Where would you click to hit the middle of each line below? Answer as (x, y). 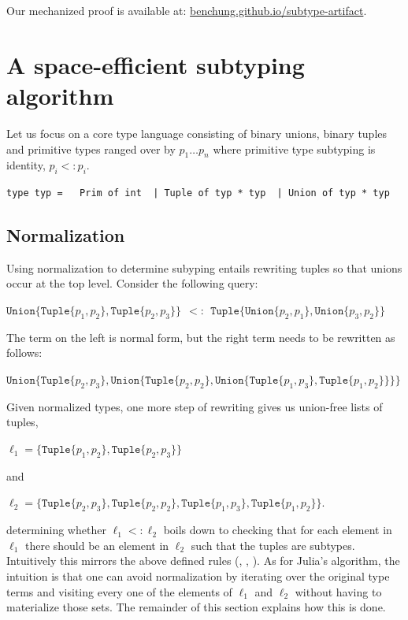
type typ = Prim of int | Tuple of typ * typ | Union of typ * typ (198, 193)
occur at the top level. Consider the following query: (132, 283)
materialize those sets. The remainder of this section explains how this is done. (196, 607)
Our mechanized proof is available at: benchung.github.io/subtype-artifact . (187, 10)
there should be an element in (97, 545)
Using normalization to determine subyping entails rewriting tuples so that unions (204, 267)
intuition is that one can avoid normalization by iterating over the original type (198, 576)
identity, (26, 165)
